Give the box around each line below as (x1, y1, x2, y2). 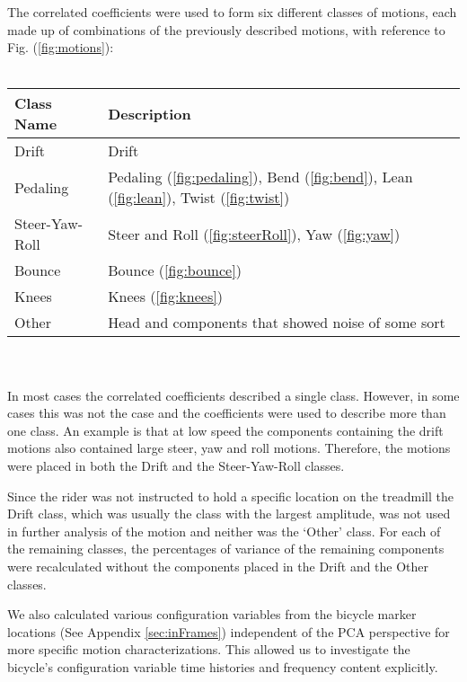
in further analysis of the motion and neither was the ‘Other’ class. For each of (7, 521, 441, 540)
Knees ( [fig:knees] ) (108, 286, 223, 307)
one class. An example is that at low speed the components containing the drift (7, 421, 444, 439)
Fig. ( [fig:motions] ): (7, 38, 114, 57)
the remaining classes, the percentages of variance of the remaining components (7, 539, 445, 558)
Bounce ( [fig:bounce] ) (108, 260, 242, 281)
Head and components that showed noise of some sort (108, 312, 445, 333)
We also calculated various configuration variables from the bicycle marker (7, 605, 417, 624)
